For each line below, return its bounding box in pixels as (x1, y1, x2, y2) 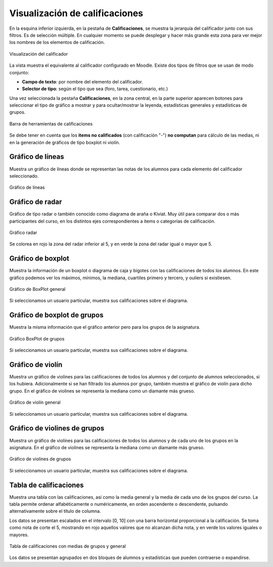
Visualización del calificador (9, 51, 68, 57)
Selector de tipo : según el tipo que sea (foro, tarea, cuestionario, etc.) (22, 86, 168, 92)
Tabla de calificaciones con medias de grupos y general (9, 543, 126, 549)
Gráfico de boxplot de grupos (9, 311, 104, 320)
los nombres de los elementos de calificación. (9, 39, 105, 46)
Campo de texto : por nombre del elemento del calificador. (22, 78, 144, 84)
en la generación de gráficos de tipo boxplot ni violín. (9, 139, 120, 145)
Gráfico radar (9, 230, 37, 235)
